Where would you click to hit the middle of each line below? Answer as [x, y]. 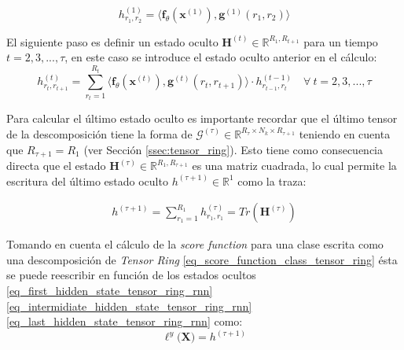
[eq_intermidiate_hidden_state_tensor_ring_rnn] [129, 306]
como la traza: [272, 181]
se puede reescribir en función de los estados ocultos [131, 275]
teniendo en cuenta [345, 133]
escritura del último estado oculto [87, 181]
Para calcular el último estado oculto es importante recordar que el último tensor [202, 118]
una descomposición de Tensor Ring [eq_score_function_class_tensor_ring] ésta [202, 259]
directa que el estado [56, 166]
